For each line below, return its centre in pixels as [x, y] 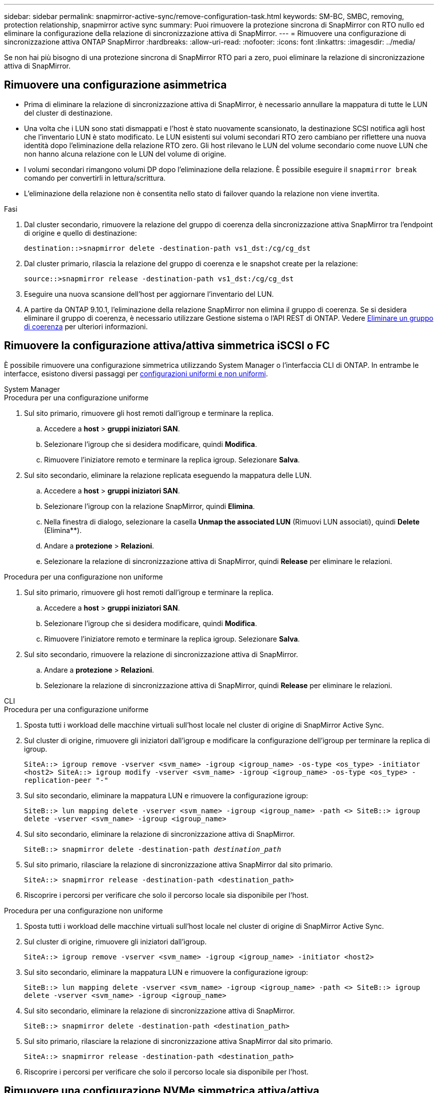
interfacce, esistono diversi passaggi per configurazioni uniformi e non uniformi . [136, 373]
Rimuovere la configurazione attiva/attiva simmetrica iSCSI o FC [167, 346]
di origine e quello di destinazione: [80, 233]
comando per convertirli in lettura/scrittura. [95, 178]
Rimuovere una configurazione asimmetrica [115, 85]
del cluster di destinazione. [68, 113]
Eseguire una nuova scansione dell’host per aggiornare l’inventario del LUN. [149, 294]
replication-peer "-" [66, 780]
